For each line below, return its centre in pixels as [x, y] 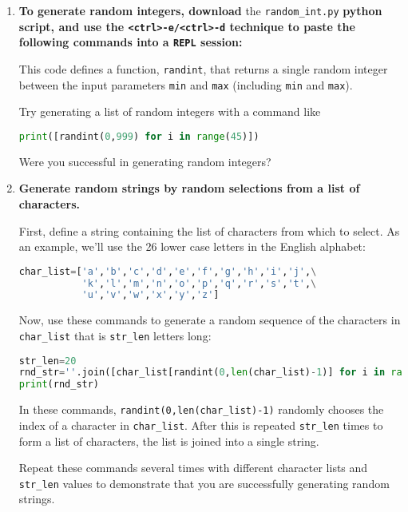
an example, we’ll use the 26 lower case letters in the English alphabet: [192, 246]
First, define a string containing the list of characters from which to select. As [209, 230]
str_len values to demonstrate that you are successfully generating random [204, 483]
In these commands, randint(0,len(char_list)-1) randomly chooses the [201, 409]
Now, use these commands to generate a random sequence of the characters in [210, 320]
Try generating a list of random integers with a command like [170, 111]
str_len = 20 [48, 361]
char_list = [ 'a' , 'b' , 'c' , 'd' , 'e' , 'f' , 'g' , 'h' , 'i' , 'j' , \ [168, 271]
